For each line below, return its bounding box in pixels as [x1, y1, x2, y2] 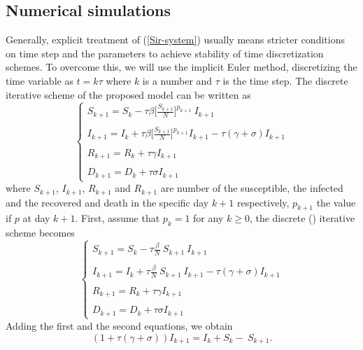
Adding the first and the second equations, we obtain [6, 318, 233, 332]
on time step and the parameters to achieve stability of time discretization [6, 45, 324, 60]
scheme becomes [6, 225, 75, 240]
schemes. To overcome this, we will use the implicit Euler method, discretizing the [6, 59, 357, 74]
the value [316, 195, 356, 209]
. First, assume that [75, 211, 160, 225]
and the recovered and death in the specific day [6, 195, 209, 209]
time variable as [6, 73, 73, 87]
